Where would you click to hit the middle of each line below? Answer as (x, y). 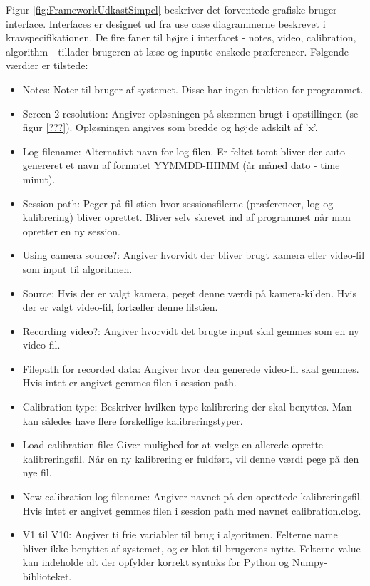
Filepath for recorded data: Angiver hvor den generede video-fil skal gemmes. (191, 368)
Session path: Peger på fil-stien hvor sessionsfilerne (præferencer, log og (178, 203)
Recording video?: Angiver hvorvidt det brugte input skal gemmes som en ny (191, 330)
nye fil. (37, 472)
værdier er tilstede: (47, 65)
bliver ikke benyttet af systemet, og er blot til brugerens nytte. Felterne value (191, 548)
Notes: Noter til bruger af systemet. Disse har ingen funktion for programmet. (193, 89)
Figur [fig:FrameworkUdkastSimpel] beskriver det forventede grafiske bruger (171, 9)
